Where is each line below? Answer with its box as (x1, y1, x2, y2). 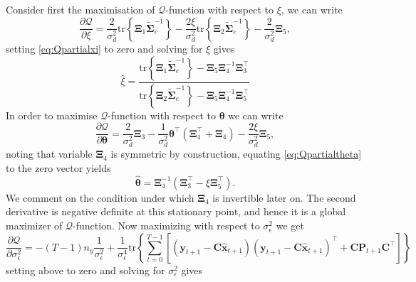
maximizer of (6, 218, 63, 233)
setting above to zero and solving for (6, 262, 165, 277)
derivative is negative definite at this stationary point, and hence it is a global (6, 204, 346, 219)
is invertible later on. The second (212, 190, 356, 205)
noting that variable (6, 146, 93, 161)
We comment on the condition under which (6, 190, 194, 205)
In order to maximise (6, 107, 98, 122)
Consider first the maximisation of (6, 2, 155, 16)
